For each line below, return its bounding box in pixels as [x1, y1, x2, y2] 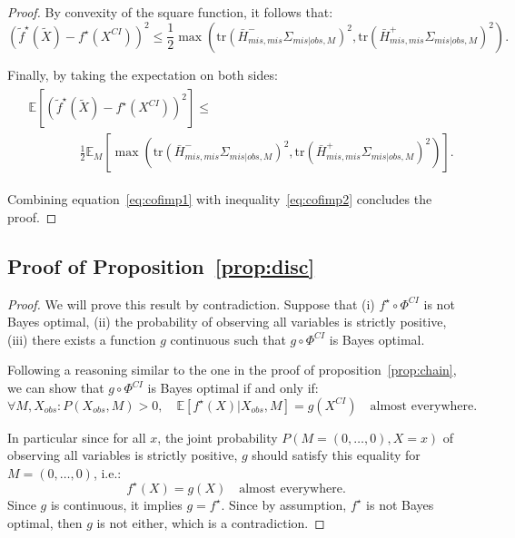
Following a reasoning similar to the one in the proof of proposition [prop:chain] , [7, 360, 457, 379]
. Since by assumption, [221, 494, 347, 514]
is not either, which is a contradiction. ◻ [96, 513, 325, 532]
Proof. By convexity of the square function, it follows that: [7, 3, 333, 21]
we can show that [7, 378, 104, 397]
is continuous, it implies [50, 494, 183, 514]
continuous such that [170, 329, 286, 348]
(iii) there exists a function [7, 329, 156, 348]
